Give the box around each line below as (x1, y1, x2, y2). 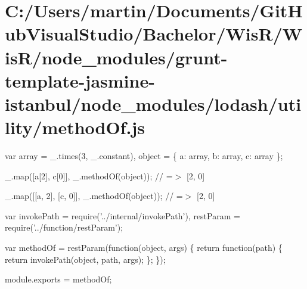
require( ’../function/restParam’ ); (5, 221, 123, 234)
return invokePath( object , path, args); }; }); (5, 253, 166, 265)
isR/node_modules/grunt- (5, 45, 228, 69)
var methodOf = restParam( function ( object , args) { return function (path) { (5, 241, 283, 254)
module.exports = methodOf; (5, 273, 112, 285)
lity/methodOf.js (5, 115, 145, 139)
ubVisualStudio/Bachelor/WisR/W (5, 21, 303, 46)
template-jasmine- (5, 68, 155, 92)
